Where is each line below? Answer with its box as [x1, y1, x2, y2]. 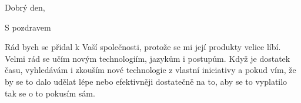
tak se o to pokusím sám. [5, 87, 95, 99]
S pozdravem [5, 21, 51, 33]
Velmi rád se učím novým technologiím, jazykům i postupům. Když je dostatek [5, 52, 290, 64]
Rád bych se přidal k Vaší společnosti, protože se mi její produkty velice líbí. [5, 41, 281, 53]
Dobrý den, [5, 1, 45, 13]
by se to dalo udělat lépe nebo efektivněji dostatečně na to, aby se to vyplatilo [5, 75, 287, 87]
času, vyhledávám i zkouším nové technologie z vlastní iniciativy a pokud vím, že [5, 64, 296, 76]
